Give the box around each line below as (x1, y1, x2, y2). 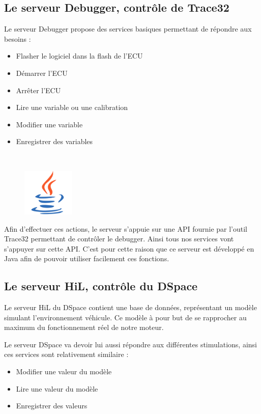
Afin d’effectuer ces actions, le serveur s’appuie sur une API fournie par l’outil (4, 223, 247, 234)
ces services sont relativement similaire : (4, 349, 129, 360)
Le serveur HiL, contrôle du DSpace (4, 278, 198, 294)
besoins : (4, 33, 31, 44)
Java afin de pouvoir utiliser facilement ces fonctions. (4, 253, 169, 264)
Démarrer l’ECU (16, 67, 68, 78)
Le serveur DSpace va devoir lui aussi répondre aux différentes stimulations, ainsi (4, 339, 257, 349)
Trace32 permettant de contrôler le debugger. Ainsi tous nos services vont (4, 233, 234, 244)
